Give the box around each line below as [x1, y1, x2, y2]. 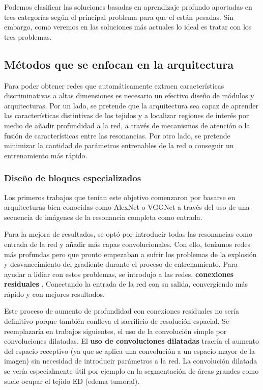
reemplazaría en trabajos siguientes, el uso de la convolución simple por [4, 325, 227, 336]
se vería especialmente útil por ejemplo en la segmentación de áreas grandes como [4, 366, 259, 376]
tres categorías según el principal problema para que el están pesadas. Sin [4, 11, 233, 22]
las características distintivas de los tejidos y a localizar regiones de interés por [4, 110, 249, 121]
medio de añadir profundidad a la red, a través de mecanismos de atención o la [4, 120, 250, 130]
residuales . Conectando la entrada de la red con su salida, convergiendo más [4, 278, 248, 289]
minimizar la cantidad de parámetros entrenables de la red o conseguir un [4, 140, 234, 151]
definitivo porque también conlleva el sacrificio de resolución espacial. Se [4, 316, 229, 326]
